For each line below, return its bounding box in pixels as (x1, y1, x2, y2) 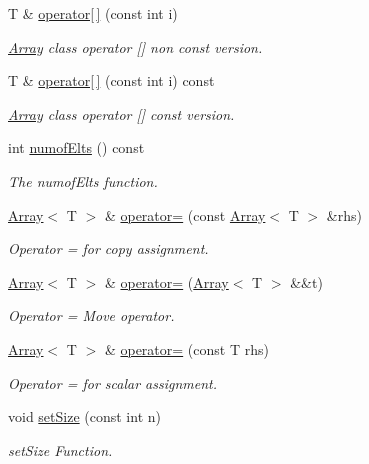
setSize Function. (8, 439, 113, 460)
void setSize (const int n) (8, 406, 161, 427)
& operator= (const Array (104, 204, 266, 225)
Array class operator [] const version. (8, 103, 235, 124)
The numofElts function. (8, 170, 158, 191)
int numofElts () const (8, 137, 145, 158)
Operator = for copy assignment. (8, 238, 209, 259)
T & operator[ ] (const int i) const (8, 70, 215, 91)
